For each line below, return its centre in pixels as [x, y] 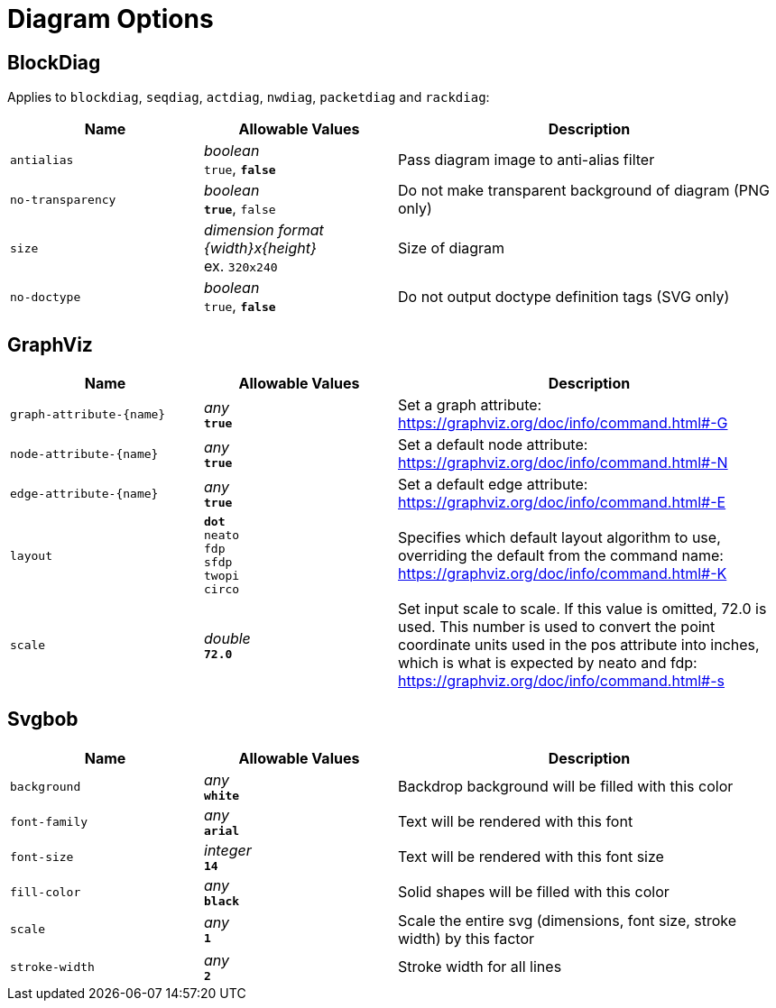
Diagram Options [111, 19]
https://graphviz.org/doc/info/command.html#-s [561, 681]
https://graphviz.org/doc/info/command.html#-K [563, 574]
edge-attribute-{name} [84, 493]
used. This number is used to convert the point [557, 627]
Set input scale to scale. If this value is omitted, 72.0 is [582, 609]
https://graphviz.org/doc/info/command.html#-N [563, 463]
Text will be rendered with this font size [531, 857]
